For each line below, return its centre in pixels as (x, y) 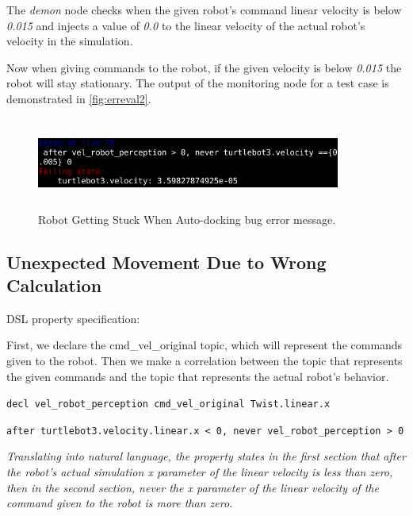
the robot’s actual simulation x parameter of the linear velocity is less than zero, (200, 472)
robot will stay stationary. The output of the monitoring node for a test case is (198, 83)
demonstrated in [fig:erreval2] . (79, 98)
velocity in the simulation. (70, 41)
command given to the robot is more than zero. (120, 503)
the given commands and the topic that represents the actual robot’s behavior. (198, 376)
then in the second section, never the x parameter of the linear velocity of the (193, 487)
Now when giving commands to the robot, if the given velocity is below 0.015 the (204, 67)
